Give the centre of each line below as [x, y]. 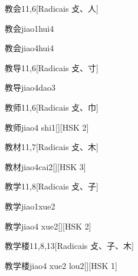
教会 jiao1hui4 [29, 28]
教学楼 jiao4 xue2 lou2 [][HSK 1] [61, 265]
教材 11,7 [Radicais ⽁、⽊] [52, 147]
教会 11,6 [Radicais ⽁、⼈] [52, 8]
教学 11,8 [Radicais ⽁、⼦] [52, 186]
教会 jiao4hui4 [29, 48]
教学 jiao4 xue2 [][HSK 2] [48, 226]
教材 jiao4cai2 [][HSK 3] [45, 166]
